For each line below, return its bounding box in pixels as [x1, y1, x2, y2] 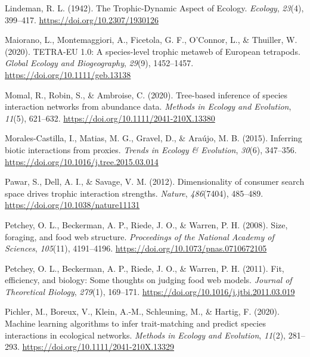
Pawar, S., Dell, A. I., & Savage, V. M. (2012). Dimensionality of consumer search [5, 175, 305, 188]
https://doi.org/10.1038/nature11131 [5, 198, 140, 211]
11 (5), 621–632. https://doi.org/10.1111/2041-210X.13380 [5, 111, 215, 124]
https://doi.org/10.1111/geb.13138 [5, 68, 131, 80]
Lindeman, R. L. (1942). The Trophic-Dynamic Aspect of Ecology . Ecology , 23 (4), [5, 2, 304, 14]
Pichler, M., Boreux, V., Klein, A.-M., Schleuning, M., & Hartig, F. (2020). [5, 305, 280, 318]
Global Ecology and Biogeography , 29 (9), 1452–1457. [5, 57, 194, 69]
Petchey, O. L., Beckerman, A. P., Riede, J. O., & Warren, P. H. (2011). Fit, [5, 262, 284, 274]
